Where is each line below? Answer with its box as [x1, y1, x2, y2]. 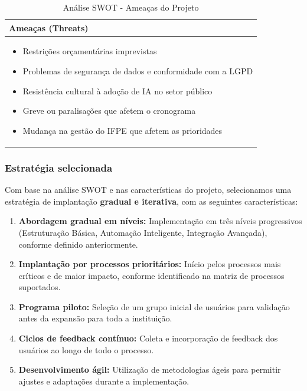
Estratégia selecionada [5, 160, 113, 175]
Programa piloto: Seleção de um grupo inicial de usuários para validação [18, 300, 290, 313]
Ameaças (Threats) [9, 21, 89, 34]
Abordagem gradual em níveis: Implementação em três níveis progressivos [18, 215, 302, 227]
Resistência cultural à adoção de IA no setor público [22, 84, 213, 97]
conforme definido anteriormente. [18, 238, 138, 250]
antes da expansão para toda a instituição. [18, 312, 172, 324]
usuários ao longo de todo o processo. [18, 343, 154, 356]
